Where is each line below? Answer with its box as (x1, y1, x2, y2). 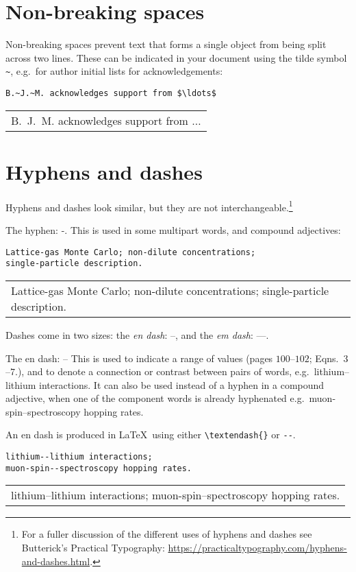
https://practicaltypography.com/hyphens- (168, 540, 347, 555)
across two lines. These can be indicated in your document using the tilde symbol (5, 50, 347, 64)
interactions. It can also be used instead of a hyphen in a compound (39, 377, 325, 392)
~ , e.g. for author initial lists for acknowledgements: (5, 64, 223, 78)
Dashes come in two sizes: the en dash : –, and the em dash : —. (5, 327, 269, 342)
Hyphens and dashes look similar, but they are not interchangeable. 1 (5, 198, 293, 214)
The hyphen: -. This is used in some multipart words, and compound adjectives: (5, 223, 341, 237)
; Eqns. (309, 350, 339, 365)
